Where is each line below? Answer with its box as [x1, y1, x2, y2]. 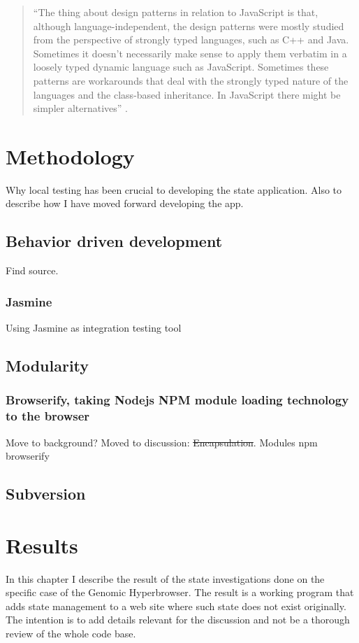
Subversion [6, 483, 86, 504]
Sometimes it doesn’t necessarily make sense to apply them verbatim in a [33, 45, 347, 60]
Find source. [6, 263, 59, 278]
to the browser [6, 407, 90, 425]
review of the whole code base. [6, 626, 136, 641]
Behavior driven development [6, 230, 223, 252]
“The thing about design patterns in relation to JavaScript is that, [33, 5, 318, 19]
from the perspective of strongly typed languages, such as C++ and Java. [33, 32, 349, 47]
